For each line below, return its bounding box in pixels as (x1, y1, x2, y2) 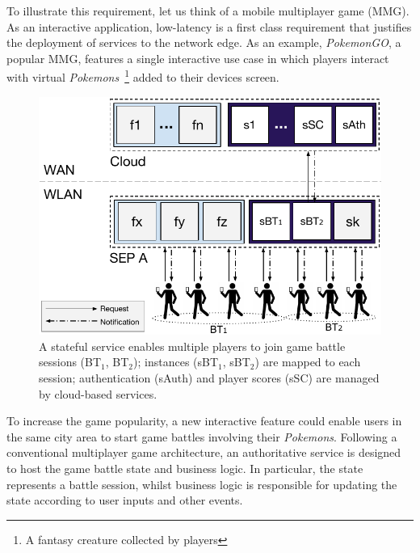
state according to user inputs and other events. (6, 492, 243, 509)
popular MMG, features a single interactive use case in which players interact (6, 49, 389, 66)
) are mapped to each (254, 353, 361, 370)
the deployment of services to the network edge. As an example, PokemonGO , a (6, 34, 401, 51)
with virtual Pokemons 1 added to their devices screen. (6, 66, 279, 86)
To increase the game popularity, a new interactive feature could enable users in (6, 412, 402, 429)
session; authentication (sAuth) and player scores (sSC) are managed (39, 369, 380, 386)
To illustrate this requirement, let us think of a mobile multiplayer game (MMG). (6, 2, 409, 19)
